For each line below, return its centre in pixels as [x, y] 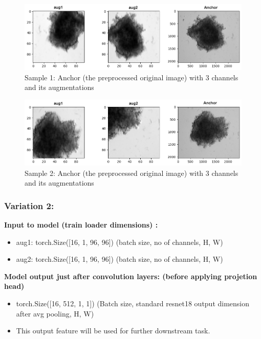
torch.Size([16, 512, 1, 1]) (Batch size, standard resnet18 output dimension [133, 303]
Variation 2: [29, 205]
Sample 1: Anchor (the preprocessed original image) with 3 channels [132, 77]
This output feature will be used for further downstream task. [113, 331]
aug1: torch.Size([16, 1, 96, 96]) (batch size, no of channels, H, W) [119, 242]
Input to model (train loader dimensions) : [81, 225]
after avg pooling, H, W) [55, 313]
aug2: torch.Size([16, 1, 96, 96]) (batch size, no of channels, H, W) [119, 259]
